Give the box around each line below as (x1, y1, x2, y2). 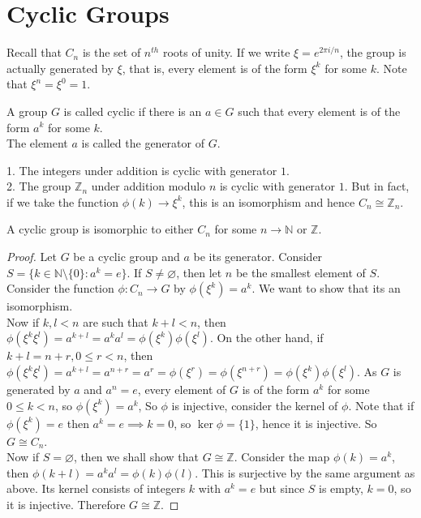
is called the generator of (81, 135, 204, 152)
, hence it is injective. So (255, 414, 377, 431)
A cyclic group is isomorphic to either (6, 220, 194, 238)
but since (259, 480, 305, 497)
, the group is (339, 44, 406, 61)
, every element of (137, 381, 226, 398)
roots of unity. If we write (162, 44, 290, 61)
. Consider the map (234, 448, 330, 465)
